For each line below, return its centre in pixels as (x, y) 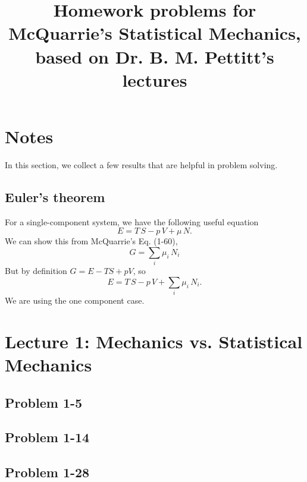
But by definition (36, 271)
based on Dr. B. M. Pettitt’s (155, 56)
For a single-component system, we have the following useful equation (132, 221)
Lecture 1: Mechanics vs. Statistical (154, 341)
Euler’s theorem (55, 196)
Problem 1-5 (44, 402)
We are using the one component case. (75, 300)
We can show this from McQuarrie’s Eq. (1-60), (91, 241)
